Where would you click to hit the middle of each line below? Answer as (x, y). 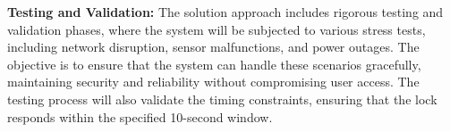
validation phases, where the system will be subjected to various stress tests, (217, 29)
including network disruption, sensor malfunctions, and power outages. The (213, 47)
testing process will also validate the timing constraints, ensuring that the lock (222, 99)
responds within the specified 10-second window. (140, 116)
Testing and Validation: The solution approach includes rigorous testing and (225, 12)
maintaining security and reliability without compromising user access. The (213, 82)
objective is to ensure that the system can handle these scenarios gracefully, (214, 64)
